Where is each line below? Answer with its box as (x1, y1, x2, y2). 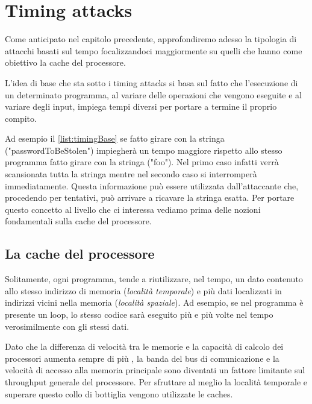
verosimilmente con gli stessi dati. (5, 320, 129, 332)
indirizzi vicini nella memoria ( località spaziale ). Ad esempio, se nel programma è (5, 296, 304, 309)
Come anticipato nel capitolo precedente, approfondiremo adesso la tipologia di (5, 33, 297, 45)
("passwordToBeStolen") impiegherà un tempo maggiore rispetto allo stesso (5, 144, 282, 156)
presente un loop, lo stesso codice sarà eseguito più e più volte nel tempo (5, 308, 273, 321)
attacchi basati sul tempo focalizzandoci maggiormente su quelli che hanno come (5, 44, 302, 57)
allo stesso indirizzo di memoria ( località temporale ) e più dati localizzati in (5, 284, 282, 297)
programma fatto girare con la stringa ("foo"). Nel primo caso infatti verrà (5, 156, 279, 168)
